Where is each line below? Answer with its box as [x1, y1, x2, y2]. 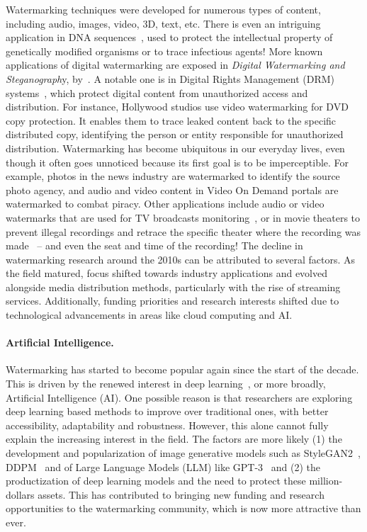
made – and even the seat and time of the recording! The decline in [6, 238, 303, 253]
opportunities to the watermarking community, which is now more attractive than [6, 501, 361, 516]
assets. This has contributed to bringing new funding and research [38, 487, 324, 502]
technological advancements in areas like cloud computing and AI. [6, 307, 293, 322]
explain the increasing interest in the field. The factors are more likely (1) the [6, 431, 342, 446]
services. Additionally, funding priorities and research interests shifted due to [6, 293, 339, 308]
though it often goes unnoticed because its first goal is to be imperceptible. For [6, 154, 349, 169]
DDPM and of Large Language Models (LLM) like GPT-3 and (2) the [6, 459, 320, 474]
